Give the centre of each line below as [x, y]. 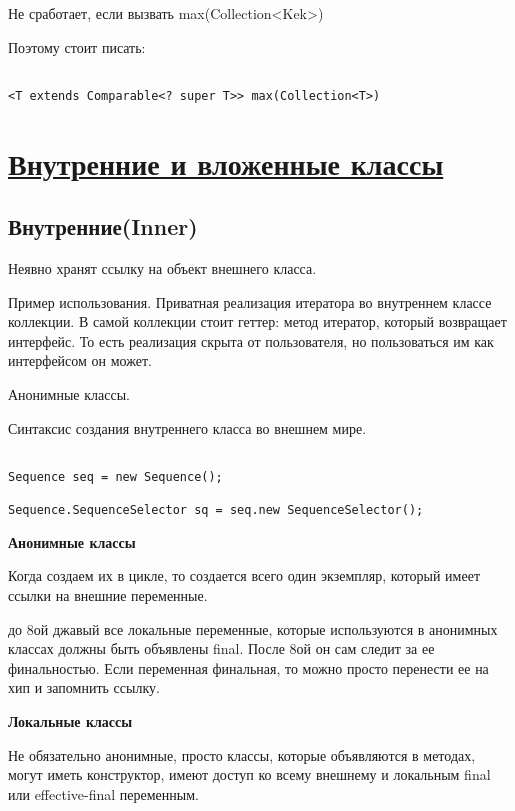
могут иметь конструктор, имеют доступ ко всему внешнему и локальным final [249, 774]
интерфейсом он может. [80, 360]
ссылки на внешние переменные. [108, 595]
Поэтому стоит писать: [77, 46]
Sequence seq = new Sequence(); [115, 476]
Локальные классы [70, 721]
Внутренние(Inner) [103, 226]
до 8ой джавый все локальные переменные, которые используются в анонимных [253, 628]
